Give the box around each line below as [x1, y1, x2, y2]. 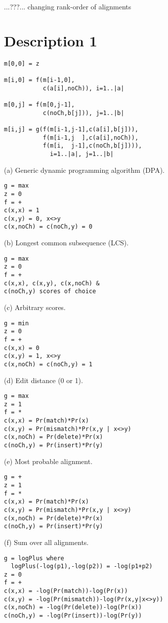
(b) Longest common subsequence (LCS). [4, 237, 129, 248]
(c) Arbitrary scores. [4, 302, 66, 312]
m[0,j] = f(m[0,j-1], [4, 101, 75, 108]
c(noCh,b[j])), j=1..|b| [42, 109, 125, 117]
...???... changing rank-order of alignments [4, 1, 131, 11]
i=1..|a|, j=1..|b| [50, 150, 114, 157]
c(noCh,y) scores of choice [4, 288, 96, 295]
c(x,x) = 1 [4, 207, 40, 214]
